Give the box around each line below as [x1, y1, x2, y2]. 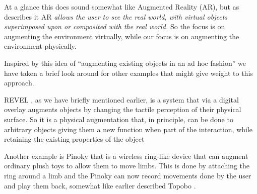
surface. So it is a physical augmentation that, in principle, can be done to [4, 114, 233, 124]
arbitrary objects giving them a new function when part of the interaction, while [4, 124, 253, 134]
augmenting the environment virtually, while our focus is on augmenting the [4, 31, 239, 41]
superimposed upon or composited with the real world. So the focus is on [4, 21, 225, 32]
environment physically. [4, 41, 77, 51]
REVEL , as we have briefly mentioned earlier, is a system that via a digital [4, 94, 239, 105]
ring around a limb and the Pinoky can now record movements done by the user [4, 170, 251, 180]
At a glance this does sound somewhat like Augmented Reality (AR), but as [4, 2, 239, 12]
